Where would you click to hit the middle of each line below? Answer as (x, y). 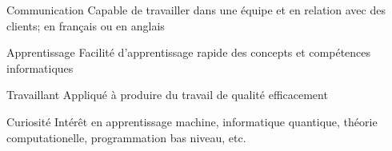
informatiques (40, 68)
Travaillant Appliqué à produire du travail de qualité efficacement (167, 95)
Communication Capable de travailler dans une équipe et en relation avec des (196, 10)
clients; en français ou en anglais (86, 25)
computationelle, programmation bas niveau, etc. (126, 137)
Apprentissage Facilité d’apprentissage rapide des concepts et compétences (189, 52)
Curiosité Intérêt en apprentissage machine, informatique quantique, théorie (192, 121)
